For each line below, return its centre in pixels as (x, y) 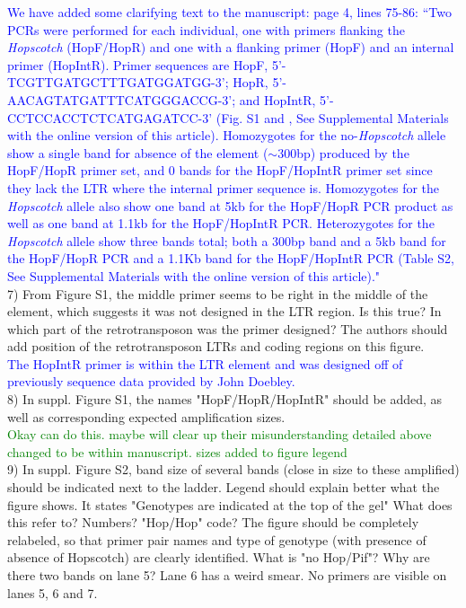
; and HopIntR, (274, 99)
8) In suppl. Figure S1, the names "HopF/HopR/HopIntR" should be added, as (225, 399)
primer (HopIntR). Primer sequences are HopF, (138, 64)
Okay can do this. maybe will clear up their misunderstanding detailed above (220, 434)
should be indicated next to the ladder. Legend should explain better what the (224, 487)
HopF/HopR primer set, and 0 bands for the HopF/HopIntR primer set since (220, 170)
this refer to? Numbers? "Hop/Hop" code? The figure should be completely (213, 522)
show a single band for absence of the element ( (138, 152)
